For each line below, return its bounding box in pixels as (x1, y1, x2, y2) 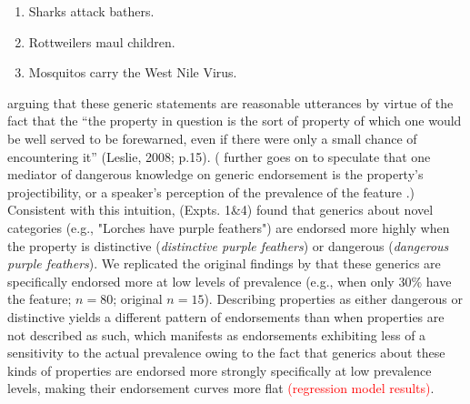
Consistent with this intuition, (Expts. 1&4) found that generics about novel (7, 200, 434, 219)
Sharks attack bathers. (28, 2, 155, 20)
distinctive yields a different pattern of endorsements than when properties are (7, 307, 445, 326)
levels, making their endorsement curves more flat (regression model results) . (7, 379, 435, 398)
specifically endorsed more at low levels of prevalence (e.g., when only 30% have (7, 271, 452, 290)
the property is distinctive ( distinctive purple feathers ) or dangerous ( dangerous (7, 236, 449, 255)
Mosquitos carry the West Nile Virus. (28, 63, 237, 82)
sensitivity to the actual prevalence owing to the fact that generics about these (7, 343, 445, 362)
